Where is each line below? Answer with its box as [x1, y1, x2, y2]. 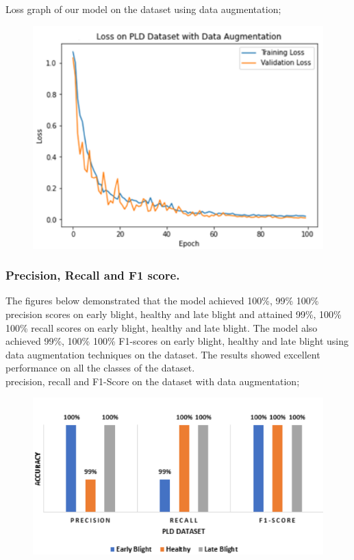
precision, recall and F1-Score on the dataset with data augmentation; [5, 374, 300, 388]
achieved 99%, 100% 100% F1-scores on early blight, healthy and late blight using [5, 334, 349, 348]
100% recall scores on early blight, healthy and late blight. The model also [5, 320, 318, 334]
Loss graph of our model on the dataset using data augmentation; [5, 2, 281, 16]
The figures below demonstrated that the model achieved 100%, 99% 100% [5, 293, 319, 308]
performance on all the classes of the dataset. [5, 361, 195, 375]
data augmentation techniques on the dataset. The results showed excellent [5, 347, 320, 361]
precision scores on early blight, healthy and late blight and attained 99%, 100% [5, 306, 342, 321]
